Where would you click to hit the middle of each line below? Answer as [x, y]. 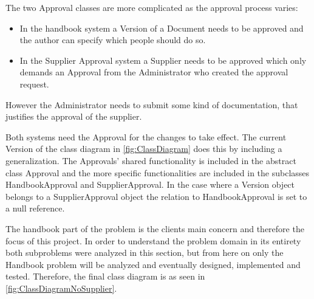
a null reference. [35, 208]
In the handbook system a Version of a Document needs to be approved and [162, 28]
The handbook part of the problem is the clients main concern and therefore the [155, 228]
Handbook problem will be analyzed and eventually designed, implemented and [153, 264]
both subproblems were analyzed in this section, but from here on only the [145, 253]
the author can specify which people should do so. [113, 40]
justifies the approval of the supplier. [74, 116]
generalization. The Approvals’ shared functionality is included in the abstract [151, 160]
